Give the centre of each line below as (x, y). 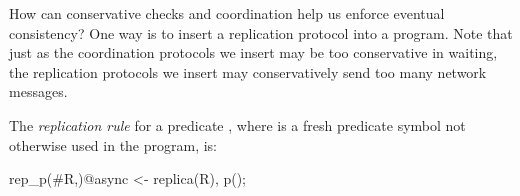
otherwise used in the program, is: (113, 144)
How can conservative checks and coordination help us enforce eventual (227, 13)
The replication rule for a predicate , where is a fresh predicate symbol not (237, 124)
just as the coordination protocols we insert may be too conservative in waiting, (253, 52)
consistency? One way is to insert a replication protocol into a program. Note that (261, 32)
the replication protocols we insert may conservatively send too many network (248, 71)
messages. (38, 91)
